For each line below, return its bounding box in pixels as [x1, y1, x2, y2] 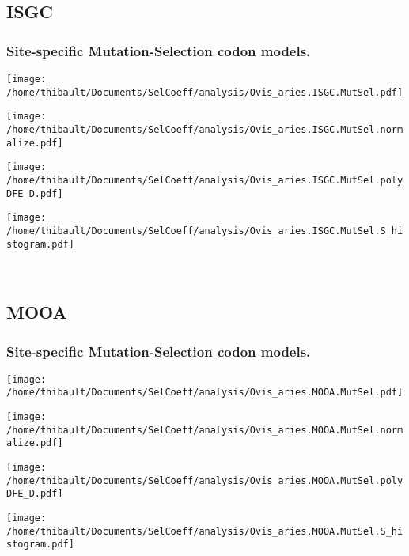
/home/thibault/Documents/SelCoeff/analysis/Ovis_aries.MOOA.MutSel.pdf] [6, 387, 403, 399]
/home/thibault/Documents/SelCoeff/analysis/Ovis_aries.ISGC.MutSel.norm [6, 123, 403, 135]
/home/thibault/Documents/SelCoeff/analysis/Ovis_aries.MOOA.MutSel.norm [6, 424, 403, 436]
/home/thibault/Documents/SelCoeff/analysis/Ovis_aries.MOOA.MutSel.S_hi [6, 525, 403, 537]
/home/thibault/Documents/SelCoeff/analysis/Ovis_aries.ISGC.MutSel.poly [6, 174, 403, 186]
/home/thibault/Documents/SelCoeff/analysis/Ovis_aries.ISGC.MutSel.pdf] [6, 86, 403, 98]
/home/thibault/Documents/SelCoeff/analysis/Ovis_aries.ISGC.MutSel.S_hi [6, 225, 403, 236]
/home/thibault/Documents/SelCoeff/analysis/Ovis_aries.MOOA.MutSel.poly [6, 475, 403, 486]
